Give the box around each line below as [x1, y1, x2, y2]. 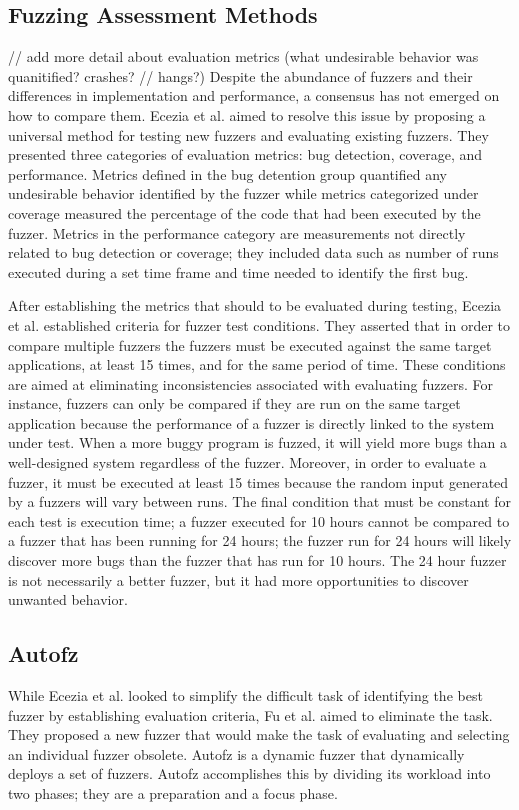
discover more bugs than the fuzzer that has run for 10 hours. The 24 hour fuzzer [8, 550, 507, 571]
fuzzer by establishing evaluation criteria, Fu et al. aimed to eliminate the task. [8, 704, 493, 725]
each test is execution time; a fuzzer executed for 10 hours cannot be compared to [8, 510, 510, 531]
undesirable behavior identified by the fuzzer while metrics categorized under [8, 183, 479, 204]
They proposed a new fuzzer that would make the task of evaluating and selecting [8, 724, 510, 745]
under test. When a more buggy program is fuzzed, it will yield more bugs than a [8, 432, 507, 453]
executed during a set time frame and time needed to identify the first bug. [8, 261, 469, 282]
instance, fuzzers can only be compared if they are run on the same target [8, 393, 461, 414]
